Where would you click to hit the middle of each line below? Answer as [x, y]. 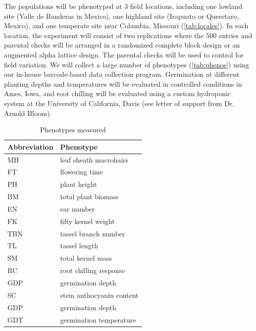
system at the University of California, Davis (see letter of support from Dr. [119, 103]
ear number [77, 208]
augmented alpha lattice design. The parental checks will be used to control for [124, 54]
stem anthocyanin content [99, 295]
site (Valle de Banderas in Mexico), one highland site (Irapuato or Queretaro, [122, 16]
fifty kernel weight [87, 221]
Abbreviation [30, 146]
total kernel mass [86, 258]
